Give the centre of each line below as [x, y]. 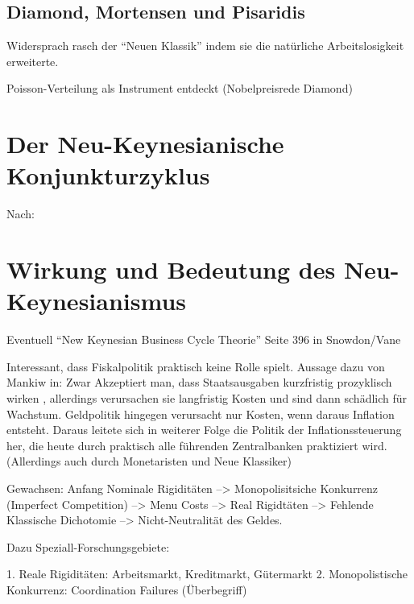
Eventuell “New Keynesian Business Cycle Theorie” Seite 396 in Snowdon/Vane [204, 339]
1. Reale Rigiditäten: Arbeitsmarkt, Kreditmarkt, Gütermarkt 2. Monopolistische [207, 574]
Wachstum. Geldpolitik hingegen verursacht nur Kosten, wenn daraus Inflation [201, 414]
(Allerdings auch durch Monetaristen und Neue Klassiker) [149, 461]
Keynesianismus [96, 301]
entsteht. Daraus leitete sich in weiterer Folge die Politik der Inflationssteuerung [204, 430]
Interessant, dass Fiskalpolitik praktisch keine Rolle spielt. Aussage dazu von [196, 366]
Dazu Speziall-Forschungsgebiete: [88, 546]
